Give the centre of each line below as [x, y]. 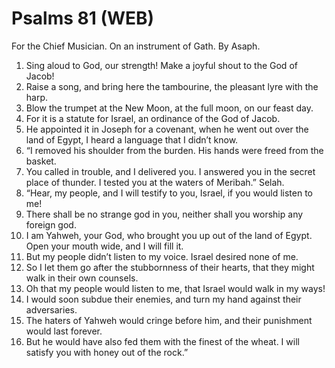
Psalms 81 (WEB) [83, 18]
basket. [41, 161]
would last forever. [64, 331]
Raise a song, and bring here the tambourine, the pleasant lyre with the [172, 86]
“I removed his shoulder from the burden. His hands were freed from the [174, 150]
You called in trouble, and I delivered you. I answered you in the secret [170, 171]
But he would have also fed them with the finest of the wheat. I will [162, 341]
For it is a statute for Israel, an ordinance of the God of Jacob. [153, 118]
